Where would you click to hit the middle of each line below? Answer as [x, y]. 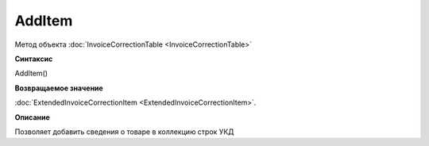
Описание [33, 117]
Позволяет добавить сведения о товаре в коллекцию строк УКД [124, 132]
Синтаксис [34, 59]
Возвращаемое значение [59, 88]
